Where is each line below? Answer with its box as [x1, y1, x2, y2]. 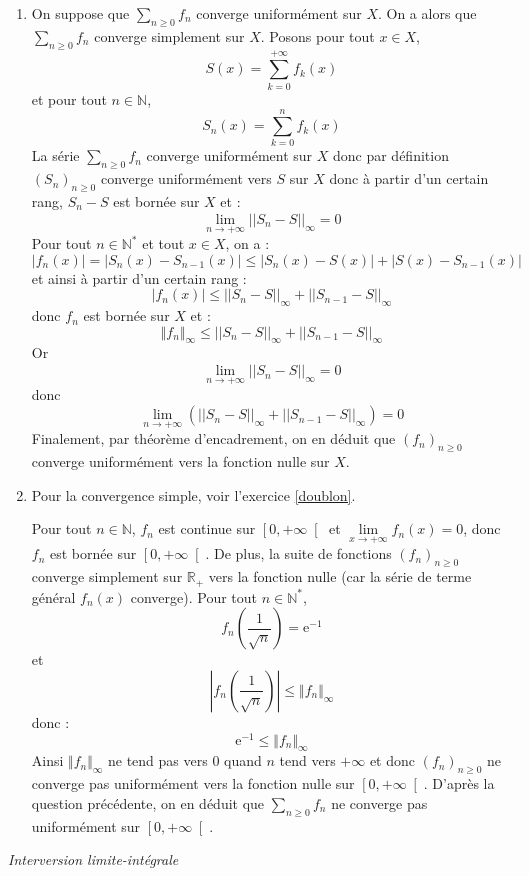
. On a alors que [377, 3, 477, 23]
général [31, 586, 76, 607]
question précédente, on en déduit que [31, 792, 265, 813]
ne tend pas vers [107, 750, 208, 771]
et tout [142, 233, 185, 254]
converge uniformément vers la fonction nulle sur [31, 451, 330, 472]
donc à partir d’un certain [329, 168, 489, 189]
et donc [369, 750, 415, 771]
